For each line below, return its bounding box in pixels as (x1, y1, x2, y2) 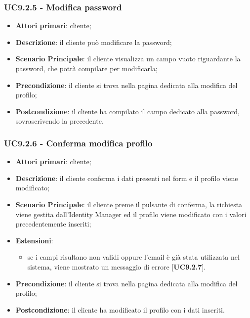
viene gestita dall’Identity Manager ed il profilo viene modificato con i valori (15, 209, 247, 219)
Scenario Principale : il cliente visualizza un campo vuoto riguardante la (15, 53, 241, 64)
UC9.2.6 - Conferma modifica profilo (4, 136, 153, 149)
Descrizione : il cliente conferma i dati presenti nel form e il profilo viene (15, 173, 238, 183)
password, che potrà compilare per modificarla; (15, 63, 158, 73)
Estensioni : (15, 235, 53, 245)
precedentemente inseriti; (15, 219, 91, 229)
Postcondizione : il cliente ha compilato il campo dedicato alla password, (15, 106, 240, 116)
